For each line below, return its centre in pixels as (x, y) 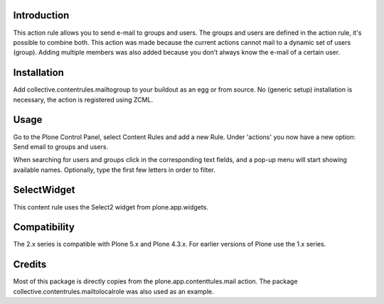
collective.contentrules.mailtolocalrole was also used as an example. (113, 291)
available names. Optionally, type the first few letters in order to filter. (114, 170)
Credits (30, 265)
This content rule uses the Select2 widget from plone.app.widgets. (111, 207)
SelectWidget (44, 190)
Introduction (41, 15)
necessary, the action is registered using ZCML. (83, 99)
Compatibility (44, 227)
